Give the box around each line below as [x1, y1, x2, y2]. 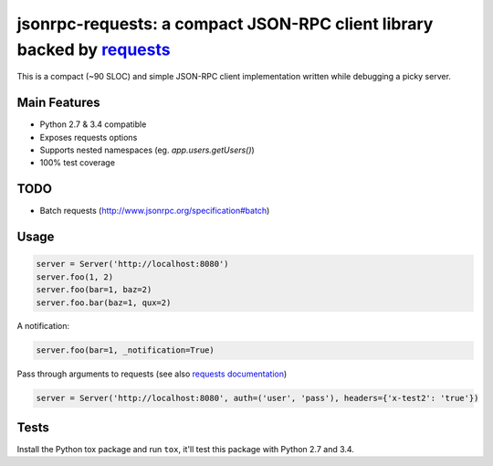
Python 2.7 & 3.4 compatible [39, 119, 147, 130]
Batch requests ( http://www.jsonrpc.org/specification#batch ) [39, 206, 270, 217]
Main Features [16, 95, 100, 111]
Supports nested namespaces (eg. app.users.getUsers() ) [39, 144, 255, 155]
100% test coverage [39, 157, 116, 168]
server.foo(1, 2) [36, 271, 114, 282]
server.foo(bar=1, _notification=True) [36, 345, 215, 355]
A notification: [16, 321, 70, 332]
